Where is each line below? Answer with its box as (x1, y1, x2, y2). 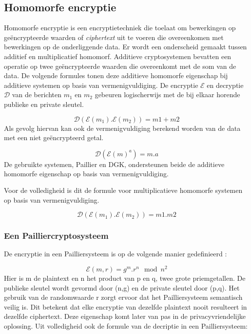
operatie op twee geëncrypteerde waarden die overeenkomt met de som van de (4, 61, 236, 71)
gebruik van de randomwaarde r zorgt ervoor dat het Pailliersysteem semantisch (4, 292, 243, 302)
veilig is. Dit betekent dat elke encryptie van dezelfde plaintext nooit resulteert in (4, 301, 247, 312)
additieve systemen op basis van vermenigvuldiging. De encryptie (4, 80, 198, 90)
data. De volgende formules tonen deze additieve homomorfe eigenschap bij (4, 70, 228, 81)
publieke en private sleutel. (4, 99, 84, 109)
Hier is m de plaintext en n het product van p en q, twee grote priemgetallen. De (4, 273, 246, 283)
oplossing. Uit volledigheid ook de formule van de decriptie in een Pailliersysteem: (4, 320, 248, 331)
